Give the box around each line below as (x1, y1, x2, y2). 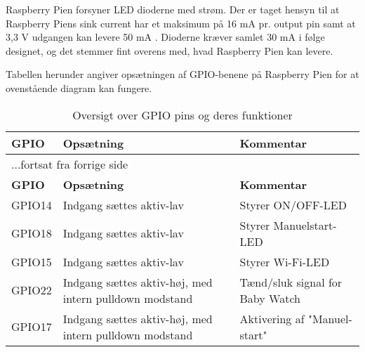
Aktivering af (239, 310, 305, 327)
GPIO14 (11, 196, 52, 213)
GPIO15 (11, 253, 52, 270)
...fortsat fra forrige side (11, 155, 128, 172)
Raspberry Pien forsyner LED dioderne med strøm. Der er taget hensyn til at (6, 2, 340, 16)
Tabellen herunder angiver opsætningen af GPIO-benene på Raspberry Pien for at (6, 67, 359, 82)
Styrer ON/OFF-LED (239, 196, 347, 213)
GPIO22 (11, 282, 52, 299)
